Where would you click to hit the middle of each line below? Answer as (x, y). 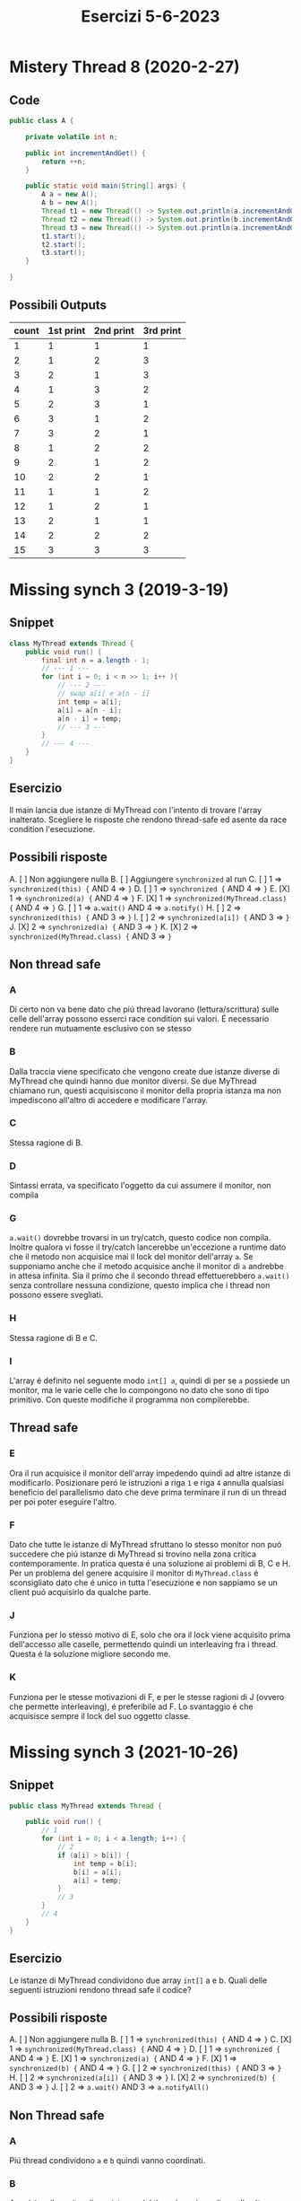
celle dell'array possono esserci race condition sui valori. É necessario (139, 1019)
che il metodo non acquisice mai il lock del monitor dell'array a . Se (131, 1257)
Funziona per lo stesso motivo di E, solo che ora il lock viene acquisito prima (150, 1635)
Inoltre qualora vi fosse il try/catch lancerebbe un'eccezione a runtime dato (148, 1247)
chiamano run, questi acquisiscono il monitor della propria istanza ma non (146, 1090)
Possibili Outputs (58, 306)
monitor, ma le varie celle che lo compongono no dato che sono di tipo (139, 1390)
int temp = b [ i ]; (106, 1863)
